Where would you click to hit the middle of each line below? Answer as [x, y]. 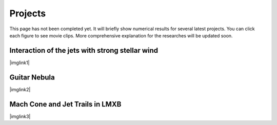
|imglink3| [20, 116]
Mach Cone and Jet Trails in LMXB [65, 104]
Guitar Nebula [32, 77]
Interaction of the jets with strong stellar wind [84, 50]
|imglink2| [20, 89]
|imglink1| [19, 62]
